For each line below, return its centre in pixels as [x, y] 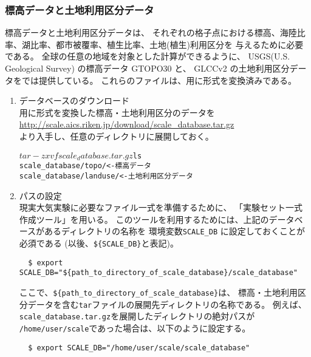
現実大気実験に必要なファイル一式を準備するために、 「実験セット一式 [161, 207]
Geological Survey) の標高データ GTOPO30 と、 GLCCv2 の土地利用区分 [147, 68]
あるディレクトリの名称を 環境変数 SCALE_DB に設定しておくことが [175, 231]
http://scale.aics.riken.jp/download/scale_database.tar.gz [127, 124]
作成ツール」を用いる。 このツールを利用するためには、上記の [144, 219]
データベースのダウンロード [74, 100]
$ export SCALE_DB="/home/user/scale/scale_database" [139, 348]
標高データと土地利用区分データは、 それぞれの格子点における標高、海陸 [151, 32]
